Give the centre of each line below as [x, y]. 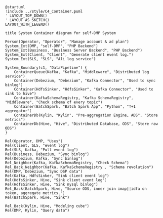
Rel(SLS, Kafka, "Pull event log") [42, 150]
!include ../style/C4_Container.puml [44, 11]
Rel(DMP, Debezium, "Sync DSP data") [44, 172]
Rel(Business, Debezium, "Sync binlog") [47, 154]
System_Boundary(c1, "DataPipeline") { [46, 68]
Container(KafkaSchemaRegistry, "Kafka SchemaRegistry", [74, 98]
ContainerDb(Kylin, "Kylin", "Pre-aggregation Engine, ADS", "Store [86, 115]
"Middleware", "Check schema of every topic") [54, 102]
